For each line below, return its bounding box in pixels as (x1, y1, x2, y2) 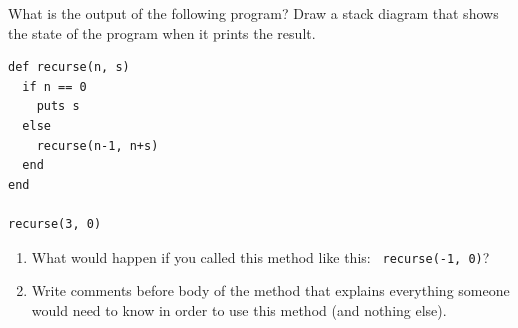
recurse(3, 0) (8, 216, 102, 231)
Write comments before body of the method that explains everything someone (31, 280, 510, 301)
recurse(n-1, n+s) (36, 138, 159, 153)
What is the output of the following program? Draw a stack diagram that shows (8, 3, 499, 23)
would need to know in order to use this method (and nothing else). (31, 299, 447, 320)
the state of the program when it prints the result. (8, 22, 316, 43)
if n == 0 (22, 79, 87, 94)
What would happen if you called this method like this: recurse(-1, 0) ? (31, 246, 490, 267)
